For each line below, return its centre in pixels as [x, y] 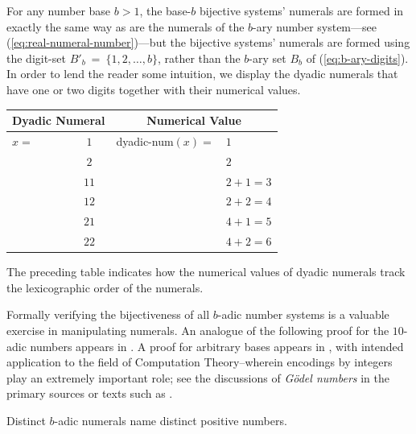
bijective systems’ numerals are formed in [301, 10]
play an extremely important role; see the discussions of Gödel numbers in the [198, 377]
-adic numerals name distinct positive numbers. [171, 420]
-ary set [268, 58]
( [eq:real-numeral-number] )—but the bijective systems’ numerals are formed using [208, 42]
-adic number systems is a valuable [303, 314]
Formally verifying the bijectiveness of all [108, 314]
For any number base [59, 10]
